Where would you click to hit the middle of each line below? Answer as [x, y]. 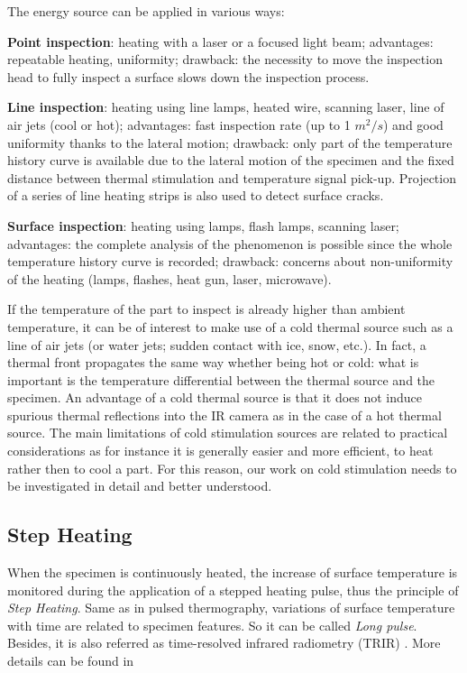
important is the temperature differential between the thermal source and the [221, 379]
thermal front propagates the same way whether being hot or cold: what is [213, 362]
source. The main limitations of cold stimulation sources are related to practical [228, 433]
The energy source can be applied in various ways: [146, 11]
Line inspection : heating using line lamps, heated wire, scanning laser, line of [226, 107]
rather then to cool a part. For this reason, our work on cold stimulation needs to [232, 468]
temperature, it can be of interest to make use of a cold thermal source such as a [230, 326]
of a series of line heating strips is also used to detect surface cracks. [196, 195]
